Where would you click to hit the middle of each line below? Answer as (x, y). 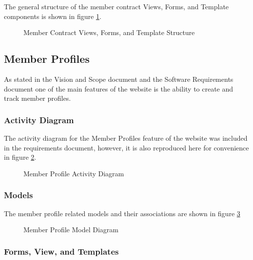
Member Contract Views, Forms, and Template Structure (109, 32)
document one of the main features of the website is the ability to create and (119, 88)
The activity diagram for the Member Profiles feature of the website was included (126, 138)
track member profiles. (38, 98)
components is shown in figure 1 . (53, 16)
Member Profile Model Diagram (71, 230)
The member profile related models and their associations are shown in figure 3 (122, 213)
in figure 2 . (20, 157)
